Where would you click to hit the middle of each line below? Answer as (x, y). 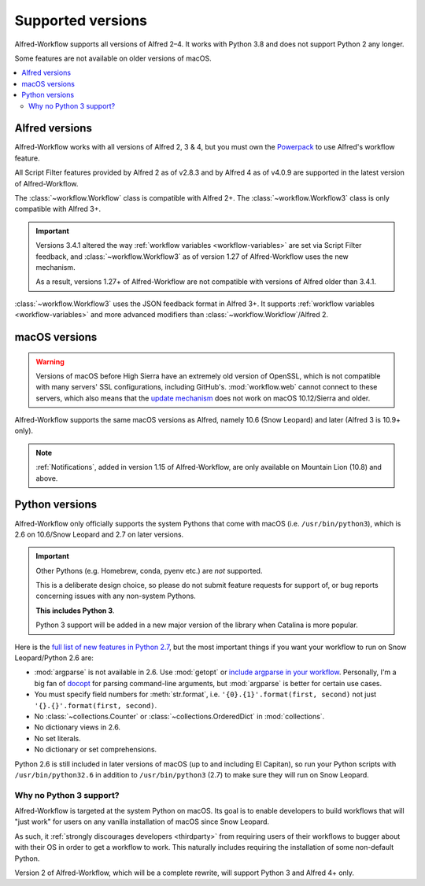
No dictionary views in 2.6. (78, 727)
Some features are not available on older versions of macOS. (113, 58)
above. (47, 478)
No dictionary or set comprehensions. (96, 749)
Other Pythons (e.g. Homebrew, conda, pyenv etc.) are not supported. (149, 570)
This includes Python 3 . (75, 611)
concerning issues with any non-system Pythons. (116, 596)
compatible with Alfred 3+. (58, 209)
